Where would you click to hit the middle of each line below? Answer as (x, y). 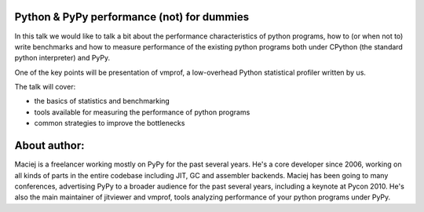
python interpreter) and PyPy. (62, 58)
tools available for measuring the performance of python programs (142, 112)
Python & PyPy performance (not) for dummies (132, 17)
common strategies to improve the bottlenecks (110, 123)
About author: (50, 146)
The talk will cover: (45, 87)
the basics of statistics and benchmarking (102, 101)
